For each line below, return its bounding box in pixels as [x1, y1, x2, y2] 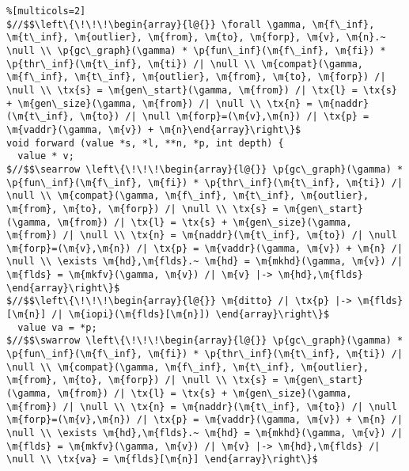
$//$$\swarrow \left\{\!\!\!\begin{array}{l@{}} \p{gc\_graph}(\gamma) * [6, 335, 403, 347]
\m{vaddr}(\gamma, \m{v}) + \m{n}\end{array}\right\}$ [6, 123, 301, 135]
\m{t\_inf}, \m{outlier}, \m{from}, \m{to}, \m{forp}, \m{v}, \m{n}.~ [6, 32, 386, 44]
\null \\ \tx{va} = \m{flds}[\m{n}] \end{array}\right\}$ [6, 454, 318, 465]
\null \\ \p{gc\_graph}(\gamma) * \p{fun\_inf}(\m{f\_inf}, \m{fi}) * [6, 44, 386, 56]
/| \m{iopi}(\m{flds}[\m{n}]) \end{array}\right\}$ [51, 309, 330, 321]
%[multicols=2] [6, 6, 86, 17]
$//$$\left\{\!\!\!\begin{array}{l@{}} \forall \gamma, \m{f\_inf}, [6, 18, 375, 30]
